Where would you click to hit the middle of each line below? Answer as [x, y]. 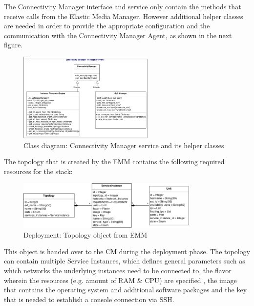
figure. [13, 45]
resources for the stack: [38, 171]
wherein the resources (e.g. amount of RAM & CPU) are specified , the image [120, 280]
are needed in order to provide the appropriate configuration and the [107, 26]
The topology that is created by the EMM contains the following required [114, 162]
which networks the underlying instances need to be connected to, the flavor [118, 270]
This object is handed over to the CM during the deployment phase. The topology [127, 251]
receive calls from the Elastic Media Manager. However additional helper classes [124, 16]
